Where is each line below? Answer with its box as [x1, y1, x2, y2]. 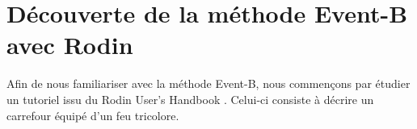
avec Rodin [6, 28, 133, 61]
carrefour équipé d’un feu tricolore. [6, 106, 179, 123]
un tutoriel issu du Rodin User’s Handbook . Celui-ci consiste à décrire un [6, 90, 374, 107]
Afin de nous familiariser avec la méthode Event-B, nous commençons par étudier [6, 75, 411, 92]
